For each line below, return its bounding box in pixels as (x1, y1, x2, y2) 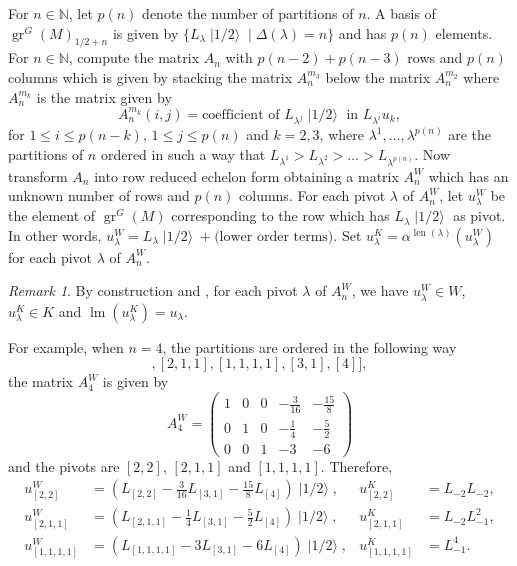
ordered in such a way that (100, 144, 266, 165)
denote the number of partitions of (142, 3, 354, 23)
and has (338, 22, 387, 43)
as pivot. (453, 205, 506, 226)
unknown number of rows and (8, 185, 190, 206)
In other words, (8, 224, 102, 245)
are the (448, 124, 492, 145)
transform (8, 165, 68, 186)
